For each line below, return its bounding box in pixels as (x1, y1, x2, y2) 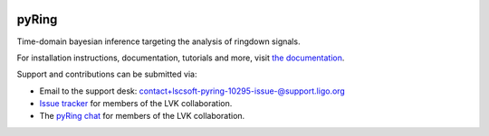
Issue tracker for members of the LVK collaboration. (39, 98, 233, 109)
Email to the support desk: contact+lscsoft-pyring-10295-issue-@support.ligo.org (39, 86, 346, 96)
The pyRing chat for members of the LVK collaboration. (39, 111, 245, 122)
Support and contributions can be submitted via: (16, 68, 197, 80)
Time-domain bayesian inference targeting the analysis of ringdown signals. (16, 36, 301, 47)
